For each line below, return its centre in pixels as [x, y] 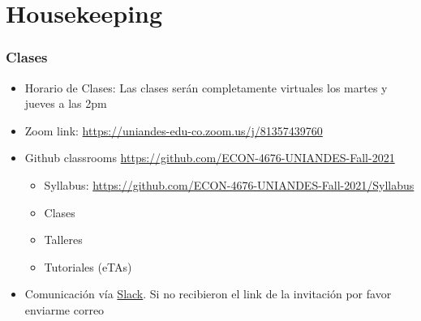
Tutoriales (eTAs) [88, 266]
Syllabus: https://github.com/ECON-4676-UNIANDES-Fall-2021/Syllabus [229, 184]
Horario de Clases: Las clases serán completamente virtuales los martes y [206, 87]
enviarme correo [64, 309]
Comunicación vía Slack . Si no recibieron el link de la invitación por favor [208, 294]
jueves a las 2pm [66, 103]
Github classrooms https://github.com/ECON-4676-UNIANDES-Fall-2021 [210, 158]
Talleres [63, 240]
